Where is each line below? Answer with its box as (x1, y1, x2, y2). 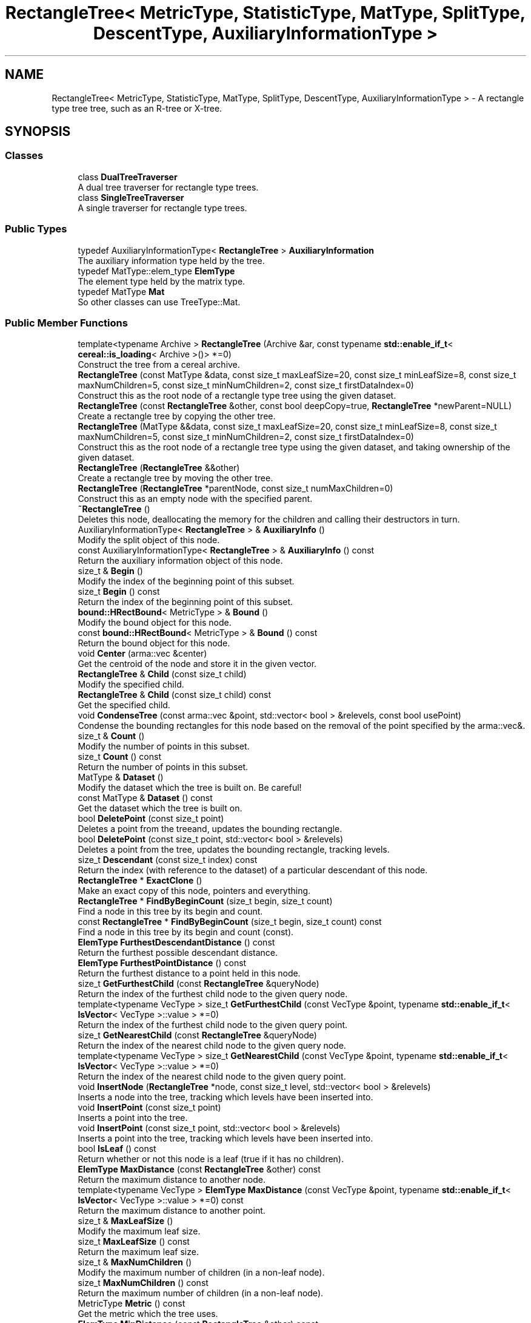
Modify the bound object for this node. (78, 617, 232, 628)
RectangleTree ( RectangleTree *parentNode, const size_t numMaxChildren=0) (78, 483, 393, 494)
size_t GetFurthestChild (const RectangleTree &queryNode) (78, 978, 319, 989)
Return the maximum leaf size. (78, 1247, 199, 1257)
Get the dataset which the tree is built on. (78, 803, 242, 814)
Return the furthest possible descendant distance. (78, 947, 278, 958)
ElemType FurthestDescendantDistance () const (78, 937, 275, 948)
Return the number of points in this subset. (78, 762, 249, 773)
